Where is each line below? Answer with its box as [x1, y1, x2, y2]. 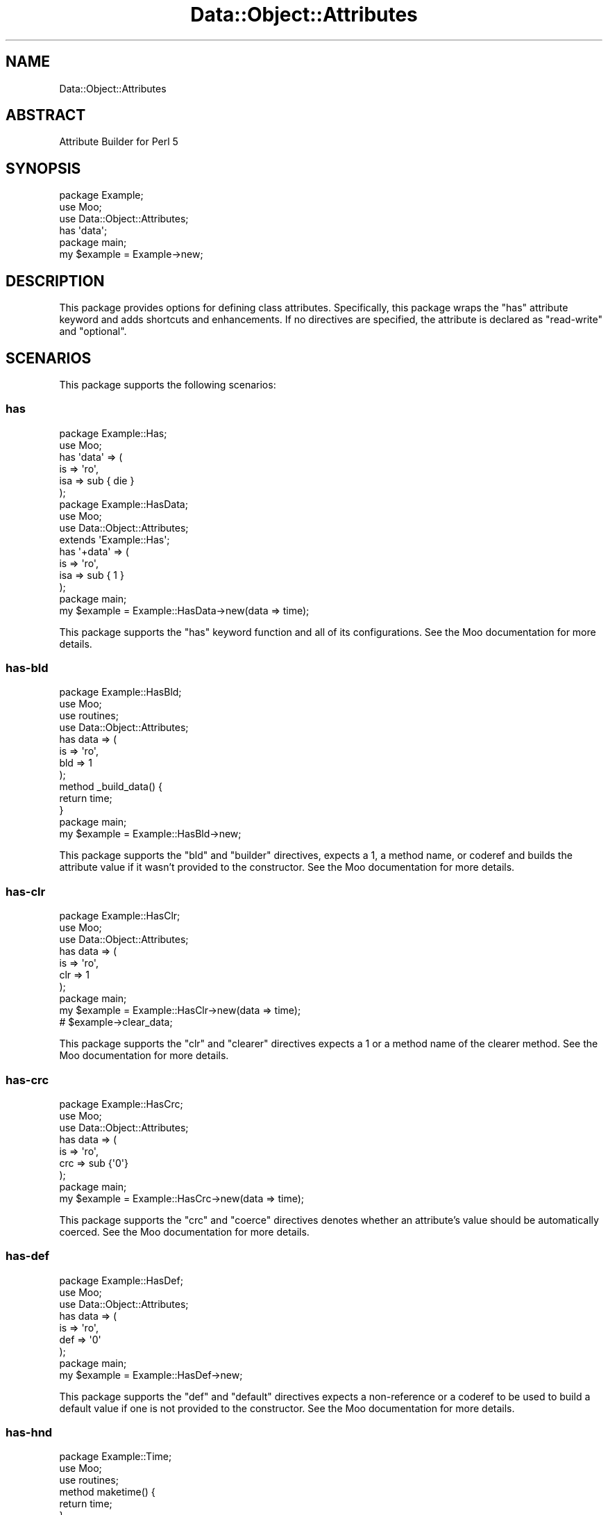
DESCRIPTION [6, 272, 105, 290]
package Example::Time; [59, 1450, 172, 1463]
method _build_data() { [59, 780, 163, 793]
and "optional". [59, 325, 127, 338]
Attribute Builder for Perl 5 [59, 136, 178, 148]
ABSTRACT [6, 106, 86, 124]
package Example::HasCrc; [59, 1097, 183, 1110]
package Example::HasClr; [59, 910, 180, 922]
